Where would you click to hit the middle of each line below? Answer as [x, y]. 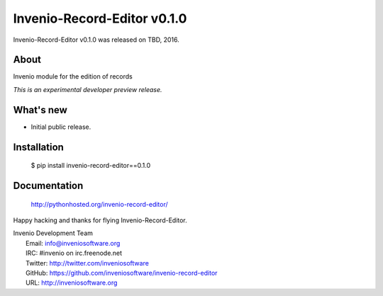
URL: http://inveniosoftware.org [72, 283]
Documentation [48, 185]
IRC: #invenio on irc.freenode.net [74, 253]
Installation [38, 147]
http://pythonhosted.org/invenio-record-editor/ [99, 204]
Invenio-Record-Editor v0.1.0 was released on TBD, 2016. [96, 40]
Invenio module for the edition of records [73, 76]
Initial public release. [61, 127]
